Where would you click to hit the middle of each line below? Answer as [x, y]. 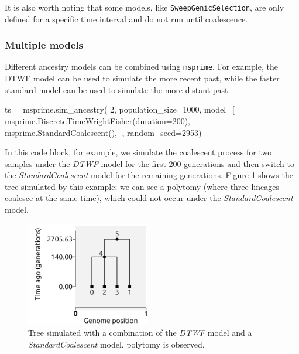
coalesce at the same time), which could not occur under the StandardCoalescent [149, 198]
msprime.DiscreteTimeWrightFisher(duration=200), [98, 120]
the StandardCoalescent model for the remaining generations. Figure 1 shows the [149, 175]
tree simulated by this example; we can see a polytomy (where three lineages [142, 186]
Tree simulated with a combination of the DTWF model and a [140, 333]
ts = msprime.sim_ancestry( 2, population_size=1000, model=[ [120, 109]
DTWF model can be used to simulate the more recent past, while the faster [142, 78]
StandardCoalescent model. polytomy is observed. [116, 344]
